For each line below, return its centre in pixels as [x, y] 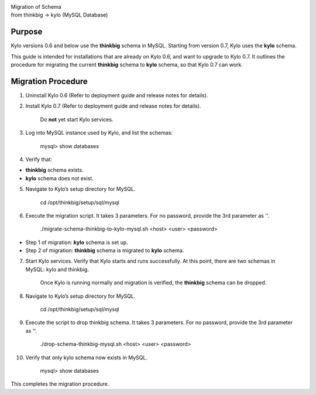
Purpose [27, 32]
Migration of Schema [36, 7]
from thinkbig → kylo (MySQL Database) [59, 15]
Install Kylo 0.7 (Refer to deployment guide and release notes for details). [113, 106]
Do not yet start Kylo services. [77, 119]
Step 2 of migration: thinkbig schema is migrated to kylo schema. [105, 250]
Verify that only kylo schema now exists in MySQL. [86, 358]
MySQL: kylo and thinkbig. [57, 269]
